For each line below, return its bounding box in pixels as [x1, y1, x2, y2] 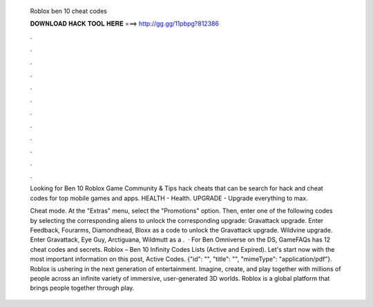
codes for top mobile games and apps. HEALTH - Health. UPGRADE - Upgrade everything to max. [30, 194, 308, 202]
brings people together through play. [30, 284, 135, 293]
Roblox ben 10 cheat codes [30, 7, 107, 15]
